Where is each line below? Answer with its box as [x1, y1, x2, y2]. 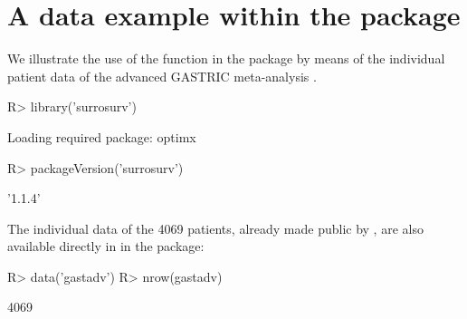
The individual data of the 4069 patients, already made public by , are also [7, 218, 424, 237]
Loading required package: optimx [7, 127, 196, 146]
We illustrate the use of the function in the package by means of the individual [7, 49, 445, 68]
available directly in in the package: [7, 237, 205, 256]
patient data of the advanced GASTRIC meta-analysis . [7, 66, 317, 85]
